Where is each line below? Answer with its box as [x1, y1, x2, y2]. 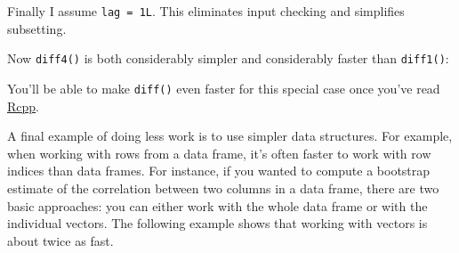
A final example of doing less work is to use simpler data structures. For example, [7, 126, 453, 145]
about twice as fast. [7, 231, 114, 249]
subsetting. [7, 19, 67, 37]
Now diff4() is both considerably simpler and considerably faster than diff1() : [7, 49, 449, 68]
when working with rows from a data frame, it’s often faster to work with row [7, 143, 431, 162]
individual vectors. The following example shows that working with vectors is [7, 214, 428, 233]
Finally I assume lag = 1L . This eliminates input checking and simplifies [7, 2, 405, 20]
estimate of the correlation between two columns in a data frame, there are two [7, 178, 439, 197]
